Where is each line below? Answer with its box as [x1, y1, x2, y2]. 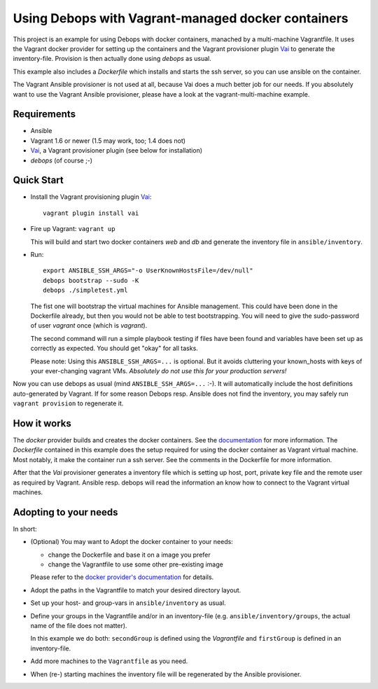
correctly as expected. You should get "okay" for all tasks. [30, 344, 199, 353]
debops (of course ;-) [30, 156, 93, 165]
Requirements [13, 109, 76, 120]
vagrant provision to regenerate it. [13, 399, 124, 408]
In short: [13, 524, 38, 533]
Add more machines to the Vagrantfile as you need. [30, 657, 188, 665]
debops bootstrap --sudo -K [43, 277, 139, 284]
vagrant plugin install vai [43, 209, 139, 217]
